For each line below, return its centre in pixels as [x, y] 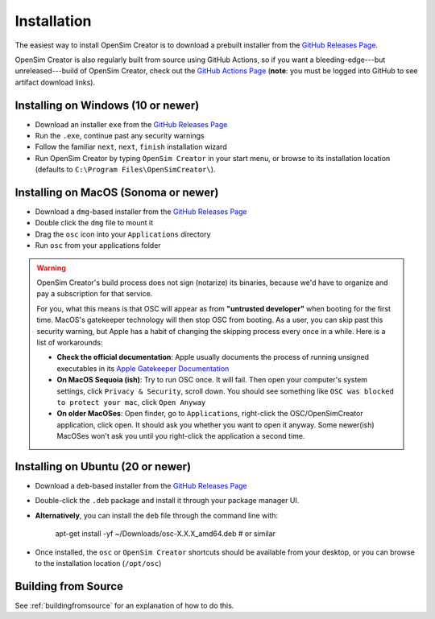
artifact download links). [55, 82]
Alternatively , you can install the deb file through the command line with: [156, 515]
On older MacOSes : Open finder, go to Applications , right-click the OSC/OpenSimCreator [210, 414]
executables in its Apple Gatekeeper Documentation [143, 368]
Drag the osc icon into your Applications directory [123, 234]
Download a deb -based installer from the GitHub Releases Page [141, 486]
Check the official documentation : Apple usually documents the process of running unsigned [213, 357]
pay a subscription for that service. [95, 294]
